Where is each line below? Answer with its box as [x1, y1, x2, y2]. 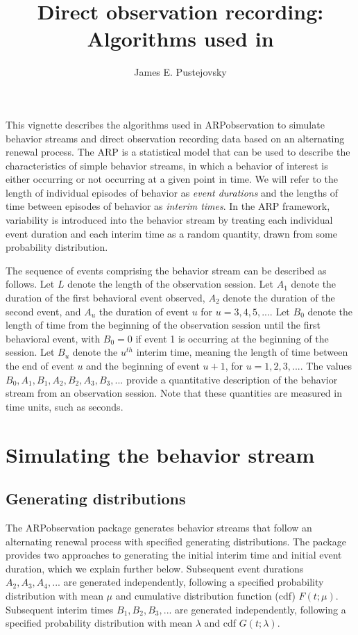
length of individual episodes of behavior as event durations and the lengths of [6, 185, 338, 199]
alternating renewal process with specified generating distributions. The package [6, 534, 346, 548]
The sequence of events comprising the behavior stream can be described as [6, 263, 327, 277]
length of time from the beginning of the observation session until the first [6, 317, 321, 332]
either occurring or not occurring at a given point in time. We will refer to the [6, 172, 339, 186]
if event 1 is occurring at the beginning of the [135, 331, 329, 345]
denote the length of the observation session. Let [67, 277, 274, 291]
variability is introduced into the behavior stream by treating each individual [6, 213, 333, 227]
